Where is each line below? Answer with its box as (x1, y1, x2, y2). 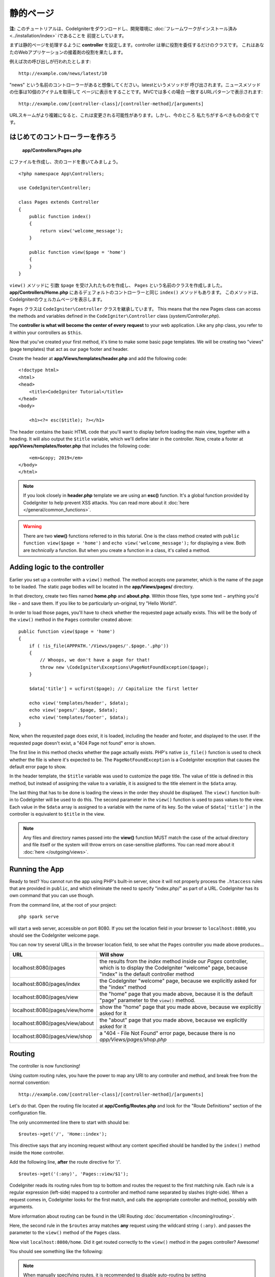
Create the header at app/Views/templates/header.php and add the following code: (9, 356, 187, 362)
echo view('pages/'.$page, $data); (29, 707, 118, 713)
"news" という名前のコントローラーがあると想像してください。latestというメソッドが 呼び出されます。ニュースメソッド (9, 82, 261, 88)
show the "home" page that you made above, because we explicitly (99, 1003, 262, 1010)
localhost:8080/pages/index (12, 980, 80, 987)
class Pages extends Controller (18, 199, 99, 205)
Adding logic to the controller (9, 563, 104, 572)
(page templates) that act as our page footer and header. (9, 346, 129, 352)
